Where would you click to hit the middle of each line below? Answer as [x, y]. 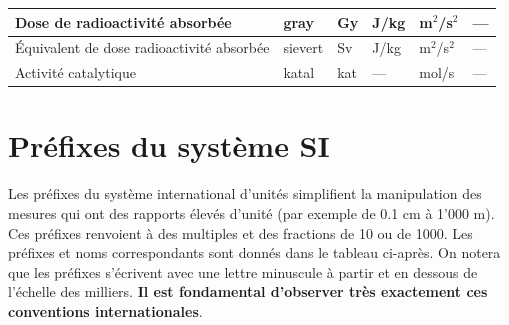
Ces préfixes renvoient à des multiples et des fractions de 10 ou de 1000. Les [240, 232]
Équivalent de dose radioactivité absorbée [142, 47]
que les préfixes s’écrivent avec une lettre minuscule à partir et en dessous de [243, 271]
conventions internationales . [105, 310]
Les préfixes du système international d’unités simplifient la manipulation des [245, 193]
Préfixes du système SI [169, 145]
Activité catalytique [75, 72]
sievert [303, 47]
